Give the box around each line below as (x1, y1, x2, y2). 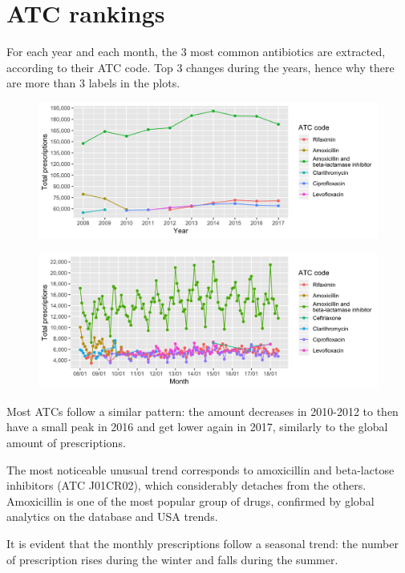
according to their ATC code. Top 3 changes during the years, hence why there (6, 59, 395, 75)
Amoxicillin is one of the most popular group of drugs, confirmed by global (6, 492, 375, 509)
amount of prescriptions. (6, 434, 126, 450)
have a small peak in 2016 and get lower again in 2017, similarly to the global (6, 418, 388, 435)
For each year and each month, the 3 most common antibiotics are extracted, (6, 43, 386, 60)
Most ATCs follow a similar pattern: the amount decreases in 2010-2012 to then (6, 402, 399, 419)
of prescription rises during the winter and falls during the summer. (6, 551, 338, 567)
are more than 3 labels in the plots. (6, 75, 180, 91)
